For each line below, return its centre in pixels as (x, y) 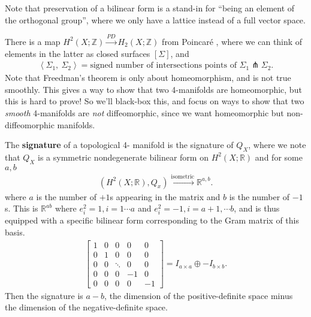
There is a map (33, 41)
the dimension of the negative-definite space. (86, 307)
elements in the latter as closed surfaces (78, 53)
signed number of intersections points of (163, 66)
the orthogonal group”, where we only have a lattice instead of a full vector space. (155, 19)
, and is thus (257, 208)
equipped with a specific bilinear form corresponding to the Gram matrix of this (152, 220)
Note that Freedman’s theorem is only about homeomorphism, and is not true (148, 78)
